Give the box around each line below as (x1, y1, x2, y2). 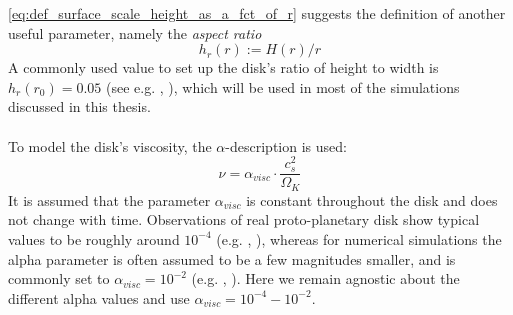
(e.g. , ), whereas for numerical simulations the (216, 228, 502, 249)
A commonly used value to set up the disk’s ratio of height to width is (8, 57, 439, 78)
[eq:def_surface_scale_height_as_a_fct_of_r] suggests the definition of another (8, 3, 506, 23)
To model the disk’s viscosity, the (8, 135, 212, 156)
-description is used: (225, 135, 347, 156)
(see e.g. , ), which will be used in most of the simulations (105, 76, 460, 97)
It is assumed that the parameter (8, 189, 211, 210)
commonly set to (8, 268, 110, 289)
